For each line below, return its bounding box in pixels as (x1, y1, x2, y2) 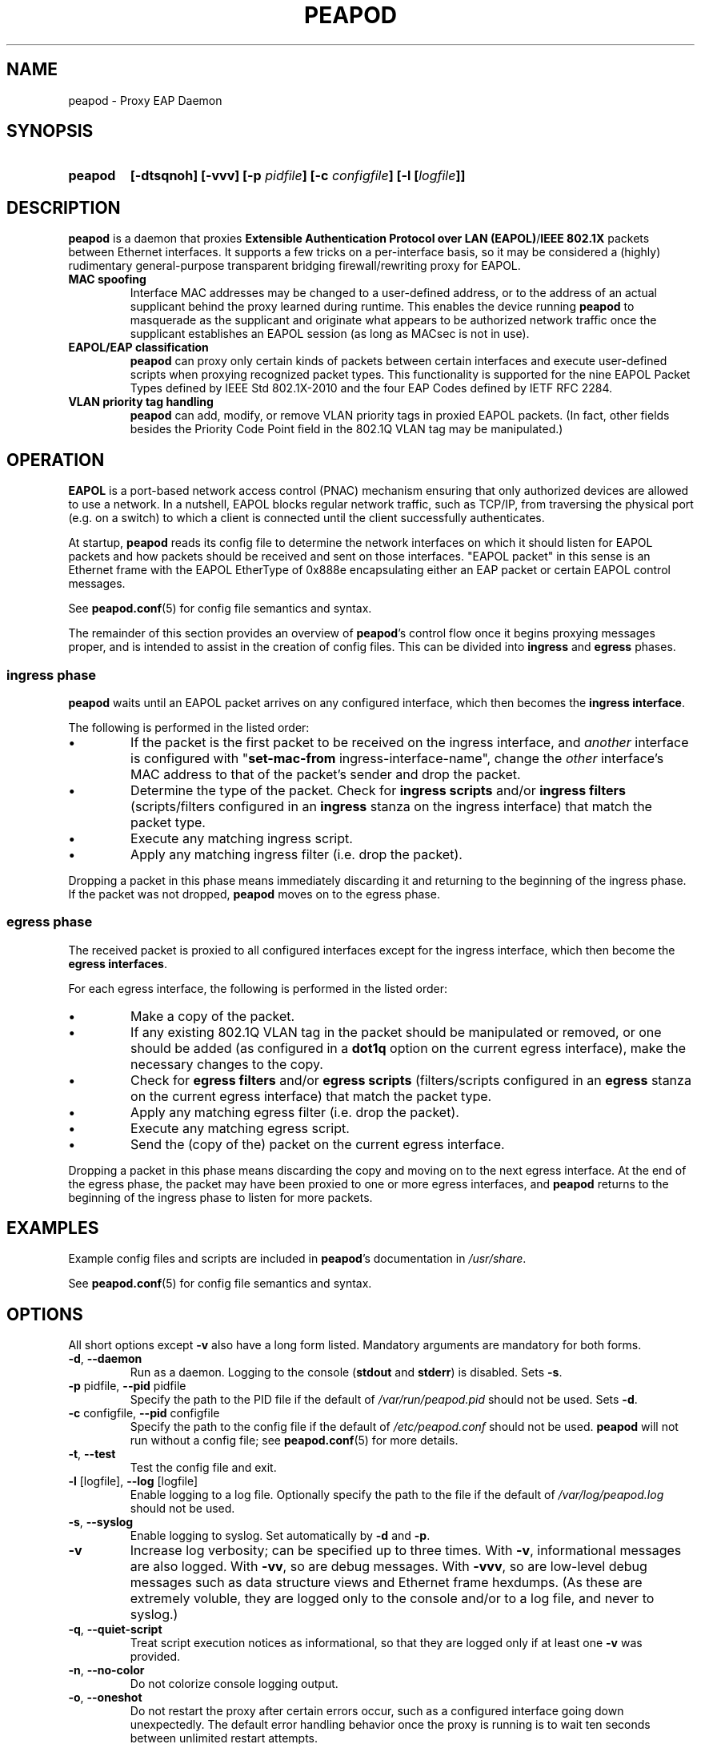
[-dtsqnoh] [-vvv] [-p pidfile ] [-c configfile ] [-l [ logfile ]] (130, 167, 466, 184)
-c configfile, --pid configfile (68, 1406, 220, 1421)
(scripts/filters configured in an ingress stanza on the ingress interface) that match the (130, 798, 652, 814)
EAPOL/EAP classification (68, 340, 209, 355)
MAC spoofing (68, 272, 146, 287)
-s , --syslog (68, 1515, 134, 1529)
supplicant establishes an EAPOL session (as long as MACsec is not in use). (130, 327, 530, 341)
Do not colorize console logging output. (130, 1677, 338, 1691)
